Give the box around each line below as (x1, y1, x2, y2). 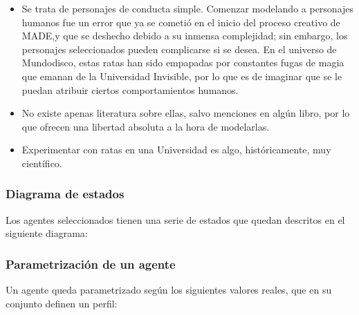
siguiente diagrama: (6, 226, 88, 240)
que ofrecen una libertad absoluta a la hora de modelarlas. (21, 119, 270, 133)
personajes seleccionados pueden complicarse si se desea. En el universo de (21, 41, 337, 56)
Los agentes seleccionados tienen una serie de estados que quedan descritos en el (6, 212, 345, 227)
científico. (21, 155, 62, 170)
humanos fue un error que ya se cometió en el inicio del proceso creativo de (21, 15, 340, 29)
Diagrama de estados (6, 185, 125, 202)
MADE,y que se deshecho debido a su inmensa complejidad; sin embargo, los (21, 28, 348, 43)
